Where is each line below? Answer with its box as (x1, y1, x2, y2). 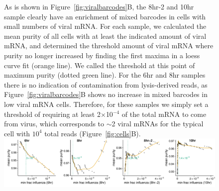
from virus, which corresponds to (4, 118, 105, 129)
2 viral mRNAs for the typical (111, 118, 204, 129)
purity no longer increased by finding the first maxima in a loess (4, 50, 200, 60)
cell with (4, 128, 30, 138)
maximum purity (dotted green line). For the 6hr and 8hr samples (4, 70, 206, 80)
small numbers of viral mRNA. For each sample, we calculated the (4, 21, 207, 31)
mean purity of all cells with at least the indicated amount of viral (4, 30, 207, 41)
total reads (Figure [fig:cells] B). (44, 128, 141, 138)
